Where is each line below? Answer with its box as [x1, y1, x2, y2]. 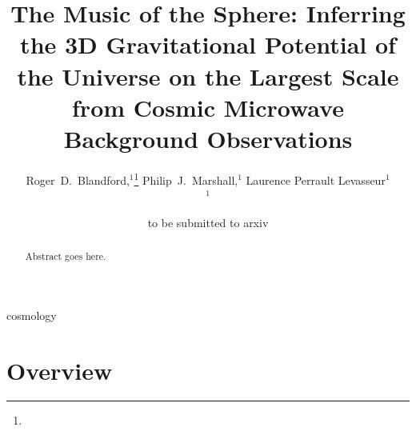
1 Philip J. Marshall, [134, 169, 238, 188]
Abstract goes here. [25, 249, 106, 263]
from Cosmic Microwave [72, 90, 344, 123]
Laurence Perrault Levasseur [246, 171, 386, 188]
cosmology [6, 306, 57, 323]
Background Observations [63, 122, 353, 154]
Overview [6, 353, 113, 386]
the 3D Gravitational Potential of [20, 28, 396, 61]
